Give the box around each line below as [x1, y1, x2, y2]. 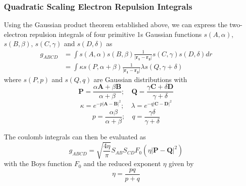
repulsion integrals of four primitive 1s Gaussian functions [29, 29, 202, 39]
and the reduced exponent [83, 158, 161, 169]
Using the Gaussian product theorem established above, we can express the [4, 19, 228, 30]
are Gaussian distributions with [93, 74, 187, 84]
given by [168, 158, 194, 169]
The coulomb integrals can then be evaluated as [4, 132, 146, 142]
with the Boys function [4, 158, 72, 169]
